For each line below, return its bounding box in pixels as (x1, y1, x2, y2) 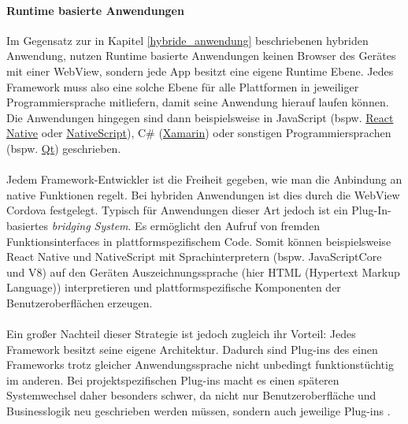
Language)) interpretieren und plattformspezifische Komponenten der (6, 279, 341, 296)
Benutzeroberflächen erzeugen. (6, 294, 153, 311)
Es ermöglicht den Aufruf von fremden (135, 217, 321, 233)
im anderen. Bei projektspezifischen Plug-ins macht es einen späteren (6, 371, 339, 388)
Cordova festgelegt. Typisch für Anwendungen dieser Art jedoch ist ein (6, 202, 348, 218)
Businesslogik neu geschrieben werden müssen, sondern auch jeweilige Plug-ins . (6, 403, 391, 419)
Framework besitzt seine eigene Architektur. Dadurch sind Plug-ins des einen (6, 340, 378, 357)
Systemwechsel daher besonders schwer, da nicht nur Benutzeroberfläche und (6, 387, 376, 404)
